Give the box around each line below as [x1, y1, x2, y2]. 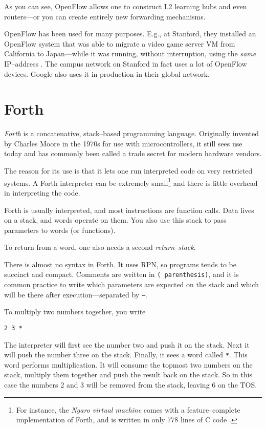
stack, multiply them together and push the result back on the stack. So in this [4, 369, 253, 380]
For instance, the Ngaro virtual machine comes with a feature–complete [16, 404, 240, 415]
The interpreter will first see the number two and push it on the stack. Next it [4, 339, 250, 350]
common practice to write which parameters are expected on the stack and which [4, 279, 259, 290]
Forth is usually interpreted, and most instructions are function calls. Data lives [4, 204, 254, 215]
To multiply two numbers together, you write [4, 306, 146, 317]
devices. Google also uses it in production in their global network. [4, 68, 210, 79]
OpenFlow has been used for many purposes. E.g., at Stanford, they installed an [4, 28, 256, 39]
